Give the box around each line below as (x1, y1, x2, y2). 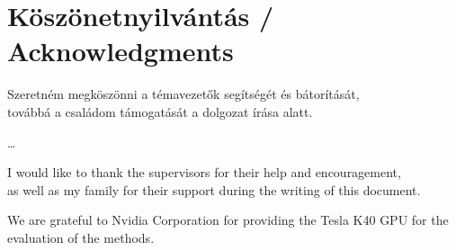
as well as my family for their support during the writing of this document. (7, 180, 421, 199)
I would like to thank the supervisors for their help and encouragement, (7, 163, 401, 182)
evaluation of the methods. (7, 228, 155, 246)
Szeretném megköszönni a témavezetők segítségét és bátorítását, (7, 85, 360, 103)
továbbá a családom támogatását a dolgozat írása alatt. (7, 102, 313, 121)
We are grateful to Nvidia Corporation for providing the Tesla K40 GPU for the (7, 210, 449, 229)
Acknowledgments (7, 32, 234, 69)
